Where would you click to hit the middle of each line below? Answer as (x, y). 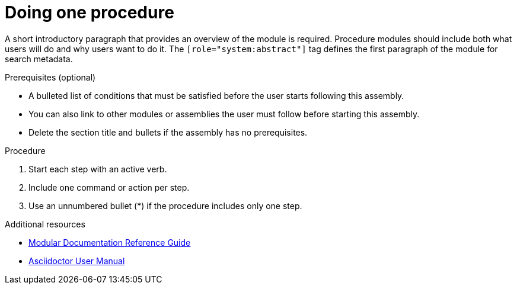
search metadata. (39, 59)
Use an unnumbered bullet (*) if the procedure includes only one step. (165, 205)
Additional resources (45, 224)
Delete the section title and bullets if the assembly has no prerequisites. (168, 132)
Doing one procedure (90, 12)
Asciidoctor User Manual (77, 261)
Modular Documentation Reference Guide (110, 242)
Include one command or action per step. (109, 187)
